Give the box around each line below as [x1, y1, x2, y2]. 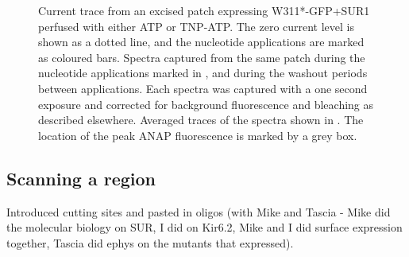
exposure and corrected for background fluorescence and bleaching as [38, 95, 374, 112]
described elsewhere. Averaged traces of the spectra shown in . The [38, 111, 364, 128]
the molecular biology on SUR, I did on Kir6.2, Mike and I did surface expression [6, 219, 403, 236]
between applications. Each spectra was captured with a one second [38, 80, 368, 96]
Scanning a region [6, 165, 156, 190]
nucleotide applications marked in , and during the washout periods [38, 64, 368, 81]
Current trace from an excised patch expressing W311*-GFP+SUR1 [38, 2, 370, 18]
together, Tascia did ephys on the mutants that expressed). [6, 234, 294, 251]
